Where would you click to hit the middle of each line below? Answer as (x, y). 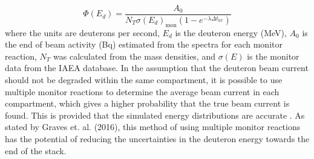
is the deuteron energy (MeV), (231, 32)
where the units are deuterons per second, (82, 32)
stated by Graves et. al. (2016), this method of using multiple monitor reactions (153, 127)
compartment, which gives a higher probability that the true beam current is (147, 103)
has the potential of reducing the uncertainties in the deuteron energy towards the (157, 139)
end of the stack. (36, 150)
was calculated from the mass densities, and (134, 56)
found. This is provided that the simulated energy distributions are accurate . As (155, 115)
